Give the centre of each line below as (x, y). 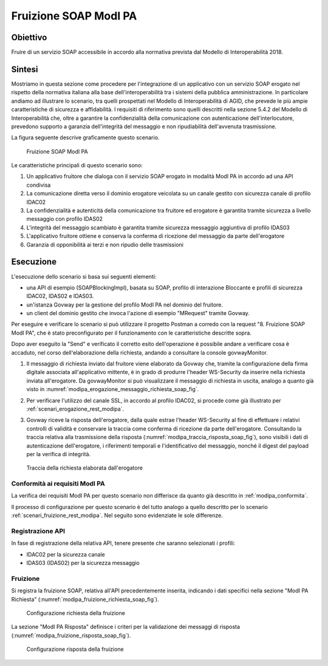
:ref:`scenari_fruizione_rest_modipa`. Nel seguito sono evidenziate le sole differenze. (117, 515)
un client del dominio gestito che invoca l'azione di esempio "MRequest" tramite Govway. (138, 313)
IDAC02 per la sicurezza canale (66, 554)
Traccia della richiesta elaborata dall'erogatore (84, 468)
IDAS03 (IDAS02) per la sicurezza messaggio (83, 563)
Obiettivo (29, 37)
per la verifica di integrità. (59, 454)
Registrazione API (38, 531)
